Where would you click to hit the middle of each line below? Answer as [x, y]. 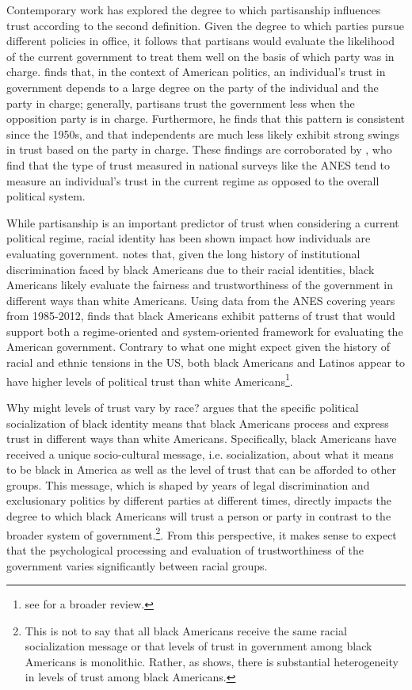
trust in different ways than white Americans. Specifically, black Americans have [202, 438]
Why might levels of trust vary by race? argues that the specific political [183, 407]
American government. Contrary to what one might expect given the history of [198, 347]
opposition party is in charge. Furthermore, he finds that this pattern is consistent [206, 118]
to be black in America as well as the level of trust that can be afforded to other [201, 469]
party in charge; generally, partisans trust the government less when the [181, 103]
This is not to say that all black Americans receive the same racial [186, 630]
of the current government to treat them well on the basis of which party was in [200, 56]
